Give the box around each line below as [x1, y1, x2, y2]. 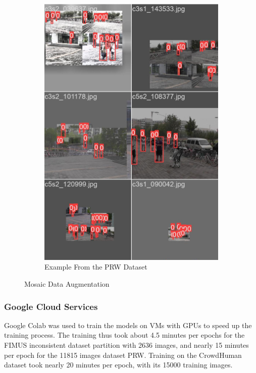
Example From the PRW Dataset [44, 261, 147, 272]
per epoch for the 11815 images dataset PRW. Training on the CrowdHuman [4, 349, 242, 360]
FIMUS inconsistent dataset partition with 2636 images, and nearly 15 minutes [4, 340, 249, 350]
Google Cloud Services [4, 300, 98, 312]
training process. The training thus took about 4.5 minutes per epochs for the [4, 330, 245, 340]
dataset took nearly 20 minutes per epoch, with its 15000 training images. [4, 359, 233, 370]
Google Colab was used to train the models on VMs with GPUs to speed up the [4, 319, 252, 330]
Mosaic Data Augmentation [24, 279, 110, 289]
